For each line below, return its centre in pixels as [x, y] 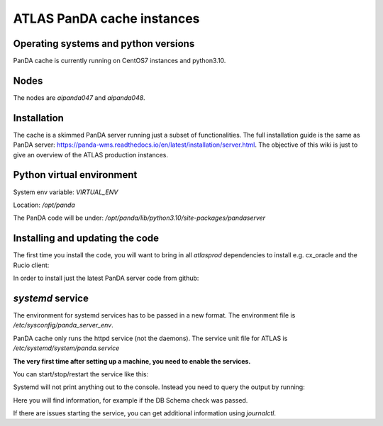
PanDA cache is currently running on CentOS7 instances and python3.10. [120, 61]
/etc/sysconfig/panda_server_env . [63, 325]
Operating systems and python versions [104, 44]
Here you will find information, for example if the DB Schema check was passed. [131, 400]
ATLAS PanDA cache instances [106, 18]
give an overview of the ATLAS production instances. [90, 155]
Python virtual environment [75, 175]
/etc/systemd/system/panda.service [66, 348]
